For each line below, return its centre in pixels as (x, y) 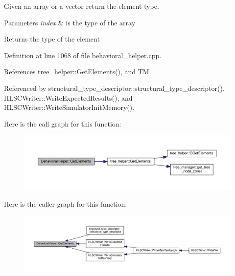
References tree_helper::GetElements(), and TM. (78, 72)
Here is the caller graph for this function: (66, 203)
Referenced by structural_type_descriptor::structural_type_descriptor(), (114, 88)
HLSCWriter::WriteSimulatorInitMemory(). (69, 107)
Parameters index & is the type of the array (70, 22)
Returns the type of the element (52, 39)
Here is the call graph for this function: (63, 123)
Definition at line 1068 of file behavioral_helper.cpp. (83, 55)
